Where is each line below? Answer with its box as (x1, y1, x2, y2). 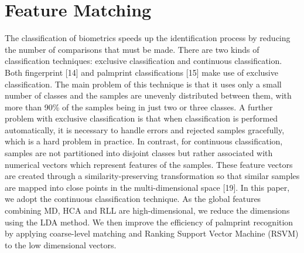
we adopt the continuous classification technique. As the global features (5, 193, 261, 205)
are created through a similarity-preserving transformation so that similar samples (5, 170, 300, 182)
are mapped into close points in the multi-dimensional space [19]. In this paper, (5, 181, 290, 193)
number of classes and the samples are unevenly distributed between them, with (5, 89, 292, 102)
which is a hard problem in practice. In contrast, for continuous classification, (5, 135, 283, 147)
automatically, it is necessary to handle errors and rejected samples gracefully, (5, 123, 285, 136)
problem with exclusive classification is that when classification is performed (5, 112, 278, 124)
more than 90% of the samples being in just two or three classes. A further (5, 100, 273, 113)
